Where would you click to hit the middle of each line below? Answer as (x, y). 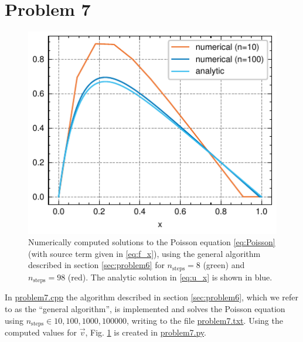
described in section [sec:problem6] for (96, 265)
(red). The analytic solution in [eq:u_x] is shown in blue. (170, 277)
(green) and (224, 265)
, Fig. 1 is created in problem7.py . (146, 332)
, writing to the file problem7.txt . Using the (205, 320)
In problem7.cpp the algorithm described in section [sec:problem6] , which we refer (151, 297)
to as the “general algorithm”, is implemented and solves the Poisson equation (145, 308)
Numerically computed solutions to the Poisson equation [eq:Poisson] (152, 242)
